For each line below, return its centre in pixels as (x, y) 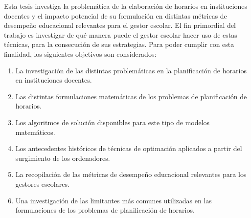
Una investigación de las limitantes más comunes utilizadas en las (114, 200)
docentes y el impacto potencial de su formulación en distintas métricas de (115, 15)
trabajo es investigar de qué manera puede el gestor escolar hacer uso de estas (121, 34)
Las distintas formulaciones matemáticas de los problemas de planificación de (131, 96)
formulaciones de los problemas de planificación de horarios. (105, 210)
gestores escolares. (42, 184)
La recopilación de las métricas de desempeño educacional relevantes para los (131, 174)
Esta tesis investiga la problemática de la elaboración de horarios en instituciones (126, 6)
